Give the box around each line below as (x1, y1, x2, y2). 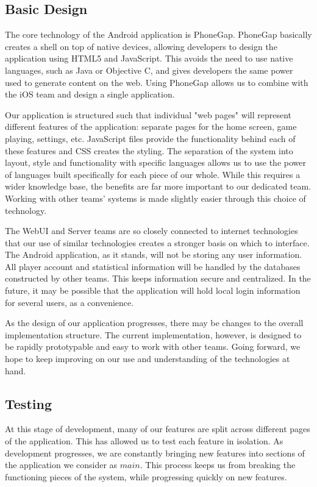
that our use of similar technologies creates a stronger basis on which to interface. (5, 236, 310, 249)
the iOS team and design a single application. (5, 88, 175, 101)
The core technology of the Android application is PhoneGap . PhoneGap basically (5, 28, 312, 41)
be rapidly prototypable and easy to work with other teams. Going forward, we (5, 340, 301, 353)
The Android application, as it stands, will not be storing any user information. (5, 248, 302, 261)
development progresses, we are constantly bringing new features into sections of (5, 446, 305, 459)
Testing (5, 394, 52, 413)
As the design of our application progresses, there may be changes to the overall (5, 316, 304, 329)
